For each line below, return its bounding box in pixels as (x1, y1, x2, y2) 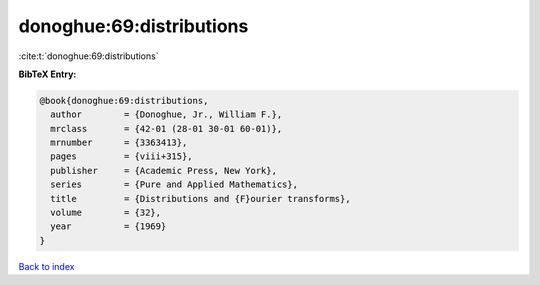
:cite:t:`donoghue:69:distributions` (18, 50, 159, 62)
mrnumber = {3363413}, (50, 137, 188, 149)
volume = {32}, (50, 207, 162, 219)
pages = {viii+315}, (50, 151, 194, 162)
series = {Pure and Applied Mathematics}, (50, 179, 299, 190)
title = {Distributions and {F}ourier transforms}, (50, 193, 351, 204)
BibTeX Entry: (18, 68, 77, 80)
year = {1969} (50, 221, 167, 232)
